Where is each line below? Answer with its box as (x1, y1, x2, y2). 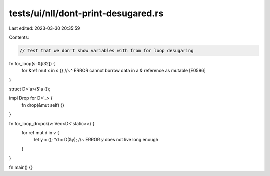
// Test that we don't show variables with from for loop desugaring (19, 48, 194, 53)
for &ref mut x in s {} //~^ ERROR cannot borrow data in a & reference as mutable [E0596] (21, 68, 206, 74)
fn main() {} (9, 164, 33, 170)
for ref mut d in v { (21, 130, 59, 136)
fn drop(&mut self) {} (21, 102, 65, 108)
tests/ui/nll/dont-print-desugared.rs (9, 8, 164, 19)
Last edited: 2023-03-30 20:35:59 (9, 25, 80, 31)
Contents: (9, 34, 29, 40)
